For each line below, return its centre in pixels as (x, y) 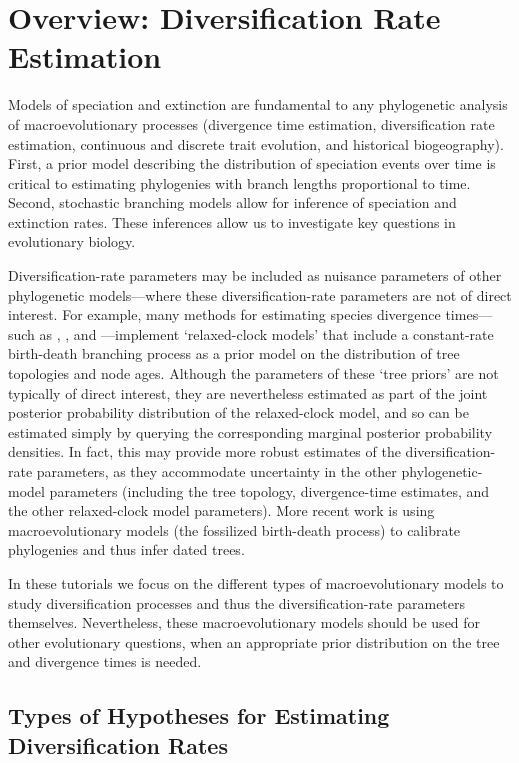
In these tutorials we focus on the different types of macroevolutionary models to (256, 582)
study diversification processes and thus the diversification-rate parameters (237, 602)
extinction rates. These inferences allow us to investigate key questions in (232, 221)
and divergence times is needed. (105, 661)
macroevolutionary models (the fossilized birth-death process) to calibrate (234, 529)
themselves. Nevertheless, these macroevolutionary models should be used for (244, 622)
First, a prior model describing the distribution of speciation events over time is (252, 163)
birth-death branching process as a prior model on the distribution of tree (234, 353)
